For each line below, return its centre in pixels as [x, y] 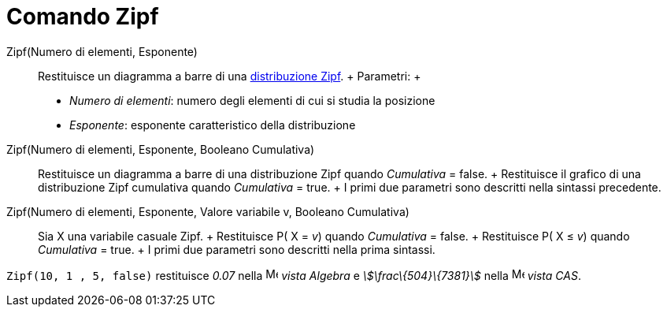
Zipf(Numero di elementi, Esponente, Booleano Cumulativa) [161, 149]
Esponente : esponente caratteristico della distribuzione [213, 125]
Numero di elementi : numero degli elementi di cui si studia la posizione [252, 100]
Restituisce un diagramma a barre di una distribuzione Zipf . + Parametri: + [230, 76]
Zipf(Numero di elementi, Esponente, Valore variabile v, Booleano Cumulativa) [208, 211]
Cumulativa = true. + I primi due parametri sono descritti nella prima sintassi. [237, 249]
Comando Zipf [83, 17]
